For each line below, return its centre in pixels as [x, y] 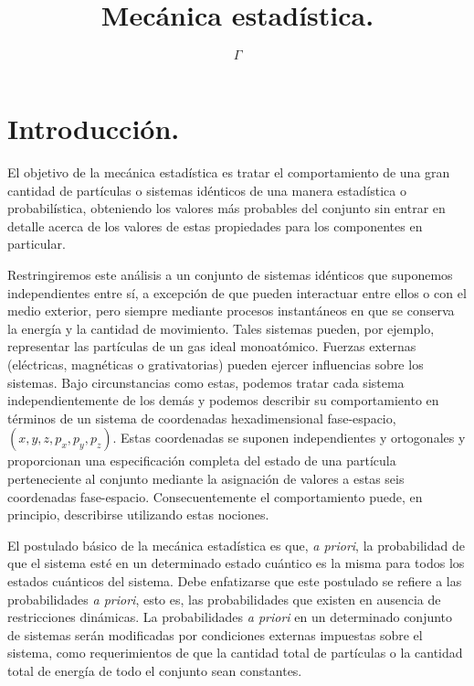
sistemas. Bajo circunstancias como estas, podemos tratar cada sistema [206, 382]
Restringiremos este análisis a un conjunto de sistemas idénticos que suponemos [230, 275]
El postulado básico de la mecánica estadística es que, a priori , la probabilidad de [236, 545]
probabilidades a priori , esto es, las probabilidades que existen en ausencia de [224, 599]
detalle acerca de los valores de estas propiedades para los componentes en [215, 225]
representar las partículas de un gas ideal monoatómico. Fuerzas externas [212, 346]
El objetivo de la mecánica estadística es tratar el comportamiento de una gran [229, 172]
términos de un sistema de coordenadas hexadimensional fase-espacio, [202, 418]
